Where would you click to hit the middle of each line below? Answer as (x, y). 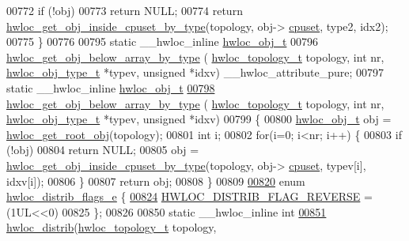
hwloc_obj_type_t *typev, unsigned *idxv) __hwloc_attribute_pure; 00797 (195, 72)
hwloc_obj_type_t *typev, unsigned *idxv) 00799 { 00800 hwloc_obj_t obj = (199, 119)
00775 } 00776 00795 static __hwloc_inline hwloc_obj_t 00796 (163, 41)
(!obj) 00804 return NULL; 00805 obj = (103, 150)
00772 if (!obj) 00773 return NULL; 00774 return (125, 10)
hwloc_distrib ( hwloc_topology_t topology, (112, 227)
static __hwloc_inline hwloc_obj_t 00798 (111, 87)
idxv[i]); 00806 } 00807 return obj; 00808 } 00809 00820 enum (156, 181)
